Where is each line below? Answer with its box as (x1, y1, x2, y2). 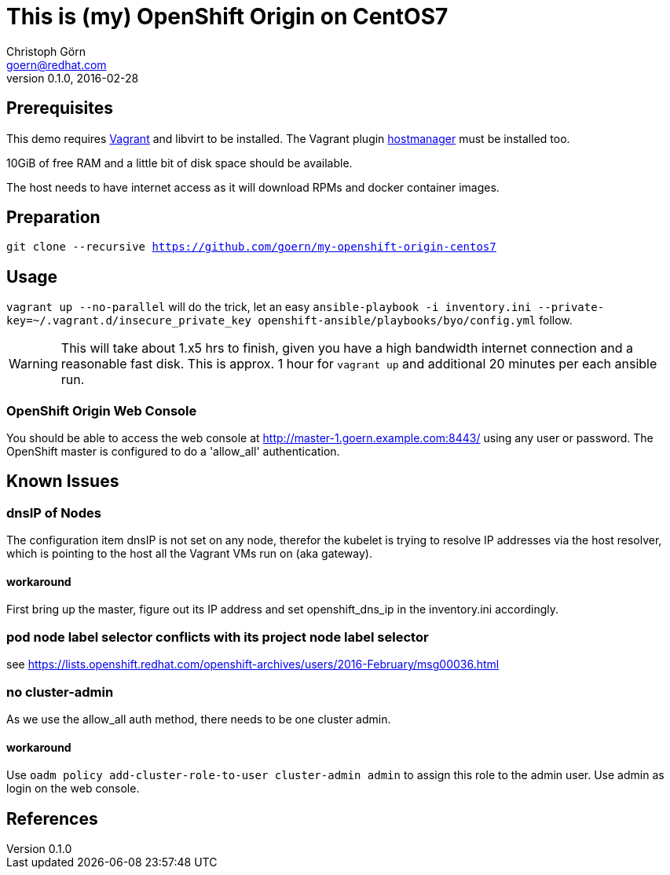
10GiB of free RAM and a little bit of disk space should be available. (6, 156, 353, 170)
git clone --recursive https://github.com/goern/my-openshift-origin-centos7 (6, 240, 496, 254)
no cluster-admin (6, 683, 114, 700)
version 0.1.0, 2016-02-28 (6, 71, 139, 85)
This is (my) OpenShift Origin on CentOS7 (6, 3, 448, 30)
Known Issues (6, 471, 119, 492)
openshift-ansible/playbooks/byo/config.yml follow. (258, 313, 573, 328)
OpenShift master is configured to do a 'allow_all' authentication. (6, 445, 340, 459)
